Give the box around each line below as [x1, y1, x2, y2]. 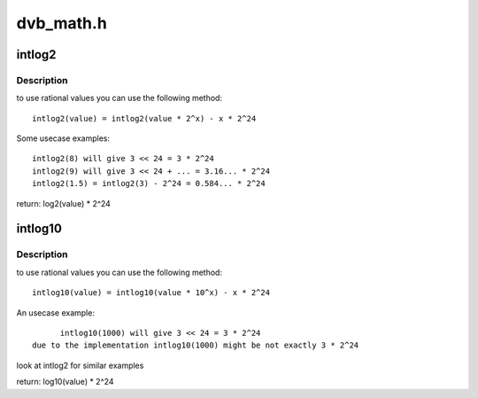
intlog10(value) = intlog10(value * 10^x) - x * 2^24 [32, 288, 270, 298]
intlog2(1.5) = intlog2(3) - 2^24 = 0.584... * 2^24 [32, 178, 266, 189]
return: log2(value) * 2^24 [16, 198, 111, 208]
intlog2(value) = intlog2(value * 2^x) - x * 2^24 [32, 113, 257, 123]
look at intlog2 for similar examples [16, 360, 144, 371]
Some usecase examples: [16, 133, 111, 144]
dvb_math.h [16, 13, 108, 33]
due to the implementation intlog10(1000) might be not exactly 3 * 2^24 [32, 340, 359, 350]
